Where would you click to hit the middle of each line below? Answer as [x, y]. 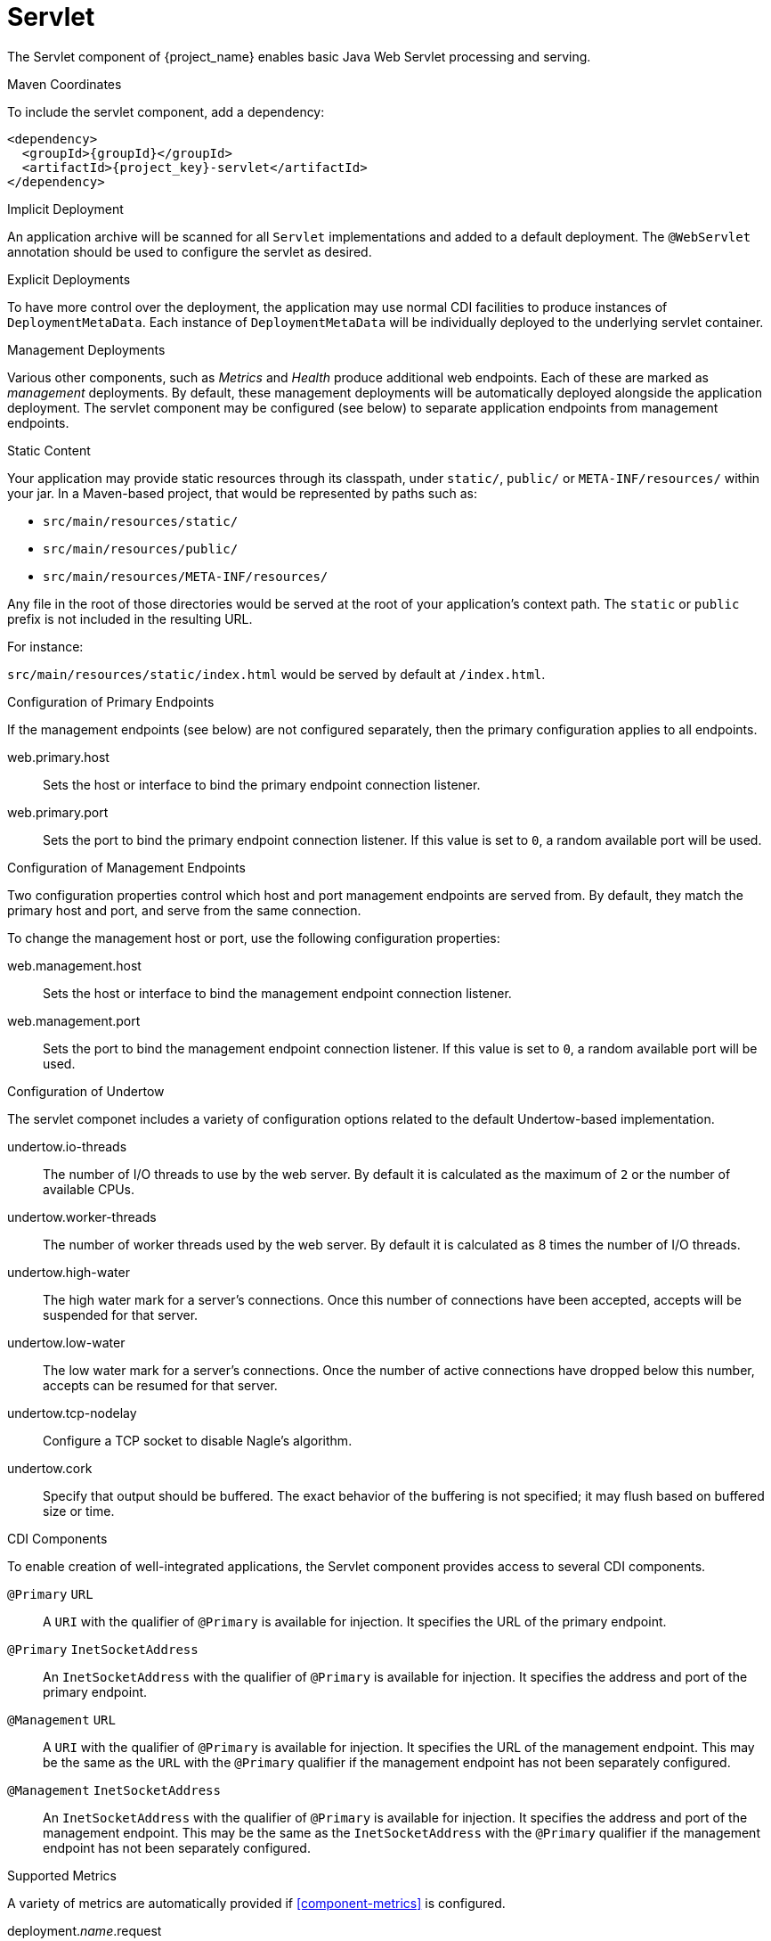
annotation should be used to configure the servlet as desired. [190, 251]
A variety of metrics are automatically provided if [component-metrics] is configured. [256, 1903]
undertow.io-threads [67, 1146]
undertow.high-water [69, 1272]
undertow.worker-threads [82, 1216]
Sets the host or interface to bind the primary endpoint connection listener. [262, 784]
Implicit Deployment [65, 209]
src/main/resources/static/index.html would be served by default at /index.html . [276, 674]
